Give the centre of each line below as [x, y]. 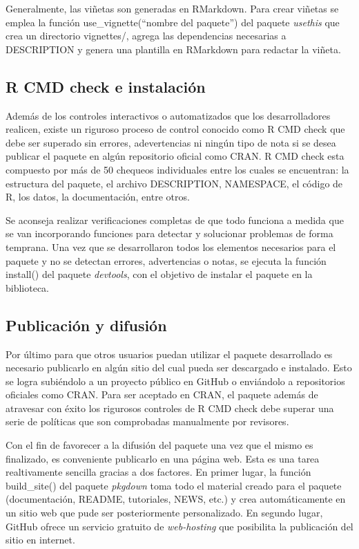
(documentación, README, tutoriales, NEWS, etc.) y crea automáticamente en [176, 499]
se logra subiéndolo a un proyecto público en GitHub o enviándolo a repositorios [175, 381]
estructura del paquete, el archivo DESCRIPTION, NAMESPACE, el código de [174, 183]
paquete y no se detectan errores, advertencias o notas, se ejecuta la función [166, 260]
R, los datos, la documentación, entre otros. [98, 197]
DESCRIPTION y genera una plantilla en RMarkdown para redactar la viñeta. [173, 49]
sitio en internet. [40, 540]
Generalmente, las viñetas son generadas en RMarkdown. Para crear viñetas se [172, 8]
